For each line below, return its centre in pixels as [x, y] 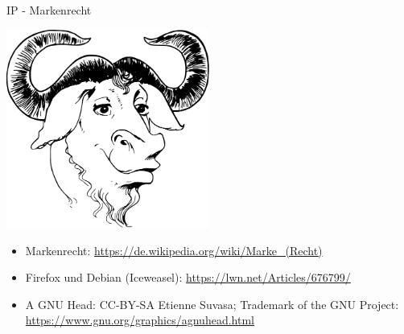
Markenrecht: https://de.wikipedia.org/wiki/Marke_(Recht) [174, 250]
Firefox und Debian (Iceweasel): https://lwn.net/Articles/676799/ [188, 277]
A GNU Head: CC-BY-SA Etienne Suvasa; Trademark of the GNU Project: [212, 304]
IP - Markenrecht [49, 10]
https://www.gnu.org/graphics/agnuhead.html [140, 320]
